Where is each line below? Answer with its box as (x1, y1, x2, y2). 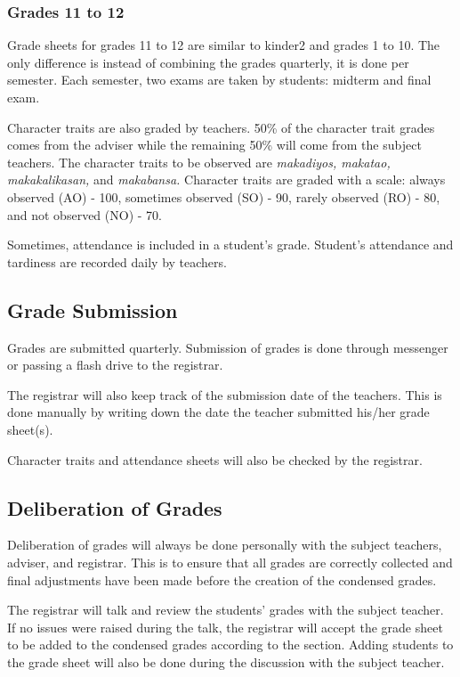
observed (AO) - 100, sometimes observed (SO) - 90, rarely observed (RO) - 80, (7, 187, 440, 206)
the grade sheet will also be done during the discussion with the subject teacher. (7, 652, 445, 671)
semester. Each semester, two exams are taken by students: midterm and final (7, 70, 432, 89)
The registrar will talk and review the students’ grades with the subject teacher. (7, 600, 444, 619)
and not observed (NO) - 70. (7, 205, 162, 224)
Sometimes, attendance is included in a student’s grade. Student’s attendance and (7, 235, 454, 254)
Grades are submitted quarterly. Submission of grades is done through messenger (7, 338, 448, 356)
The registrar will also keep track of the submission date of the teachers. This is (7, 385, 442, 404)
